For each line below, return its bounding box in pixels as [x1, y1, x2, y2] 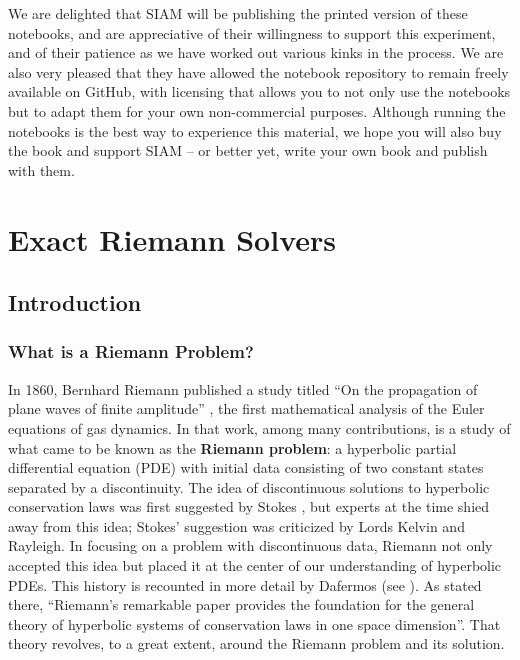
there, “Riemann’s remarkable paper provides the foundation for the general [8, 594, 475, 615]
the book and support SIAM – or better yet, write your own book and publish [8, 140, 488, 161]
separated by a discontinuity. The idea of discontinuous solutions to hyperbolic [8, 476, 490, 497]
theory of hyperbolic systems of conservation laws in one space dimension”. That [8, 613, 501, 634]
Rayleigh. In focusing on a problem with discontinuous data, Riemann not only [8, 535, 493, 556]
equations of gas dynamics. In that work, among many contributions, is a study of [8, 417, 511, 438]
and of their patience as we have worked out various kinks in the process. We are [8, 42, 504, 63]
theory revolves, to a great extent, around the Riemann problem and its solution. [8, 633, 505, 654]
